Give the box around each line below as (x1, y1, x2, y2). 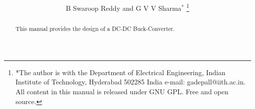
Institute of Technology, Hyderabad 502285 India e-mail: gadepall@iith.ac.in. (15, 77, 246, 87)
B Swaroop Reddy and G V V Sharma (66, 2, 181, 13)
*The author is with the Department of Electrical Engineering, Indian (15, 67, 226, 77)
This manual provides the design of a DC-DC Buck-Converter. (15, 25, 175, 33)
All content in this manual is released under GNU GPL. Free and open (15, 86, 229, 97)
